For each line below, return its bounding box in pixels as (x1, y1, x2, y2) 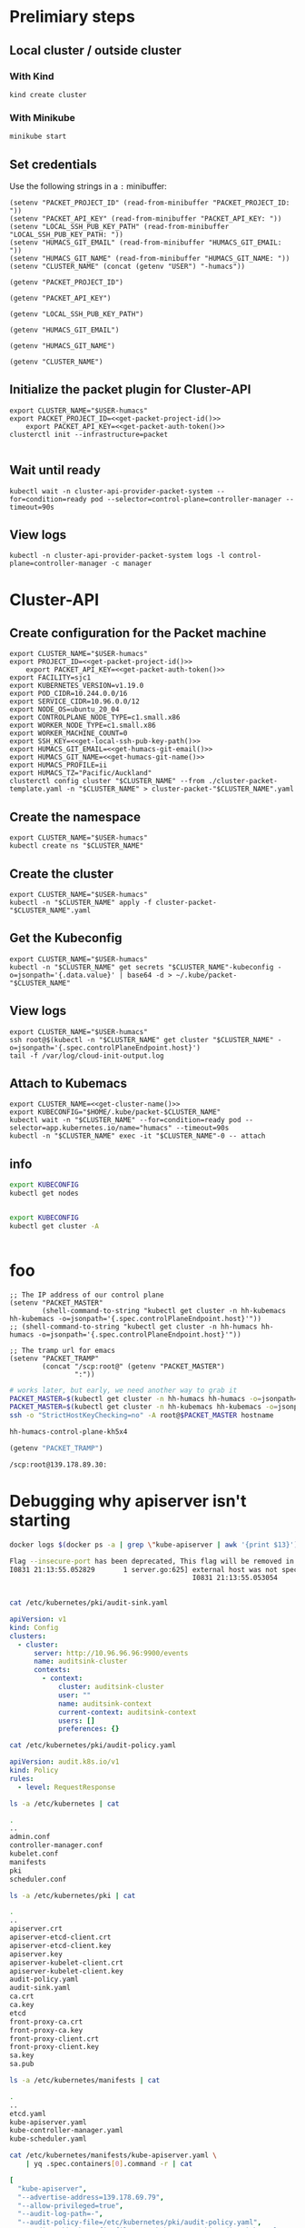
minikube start (9, 132, 67, 142)
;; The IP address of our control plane (9, 1290, 165, 1299)
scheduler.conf (9, 1875, 67, 1884)
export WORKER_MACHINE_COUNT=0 (9, 729, 128, 738)
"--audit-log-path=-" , (17, 2210, 103, 2219)
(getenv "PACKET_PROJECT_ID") (9, 277, 124, 287)
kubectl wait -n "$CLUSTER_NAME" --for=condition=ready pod (9, 1116, 242, 1125)
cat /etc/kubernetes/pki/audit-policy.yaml (9, 1741, 177, 1750)
